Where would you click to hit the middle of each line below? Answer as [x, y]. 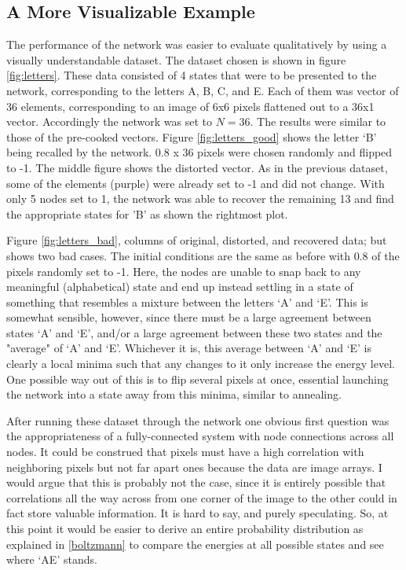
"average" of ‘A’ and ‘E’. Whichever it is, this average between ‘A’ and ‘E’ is [189, 348]
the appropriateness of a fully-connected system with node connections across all [200, 436]
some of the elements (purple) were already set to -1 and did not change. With [196, 183]
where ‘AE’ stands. [52, 559]
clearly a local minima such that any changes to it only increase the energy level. [201, 364]
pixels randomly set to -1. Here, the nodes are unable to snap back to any [184, 271]
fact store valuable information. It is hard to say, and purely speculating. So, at [198, 513]
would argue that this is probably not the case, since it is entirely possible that [196, 482]
